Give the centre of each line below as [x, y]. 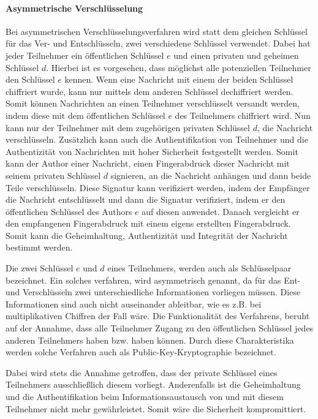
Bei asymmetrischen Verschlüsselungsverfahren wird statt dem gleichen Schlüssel [157, 31]
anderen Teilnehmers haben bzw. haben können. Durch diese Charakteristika [150, 340]
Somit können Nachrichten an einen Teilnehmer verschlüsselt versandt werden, [153, 103]
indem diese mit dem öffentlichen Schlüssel [85, 115]
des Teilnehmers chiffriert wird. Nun [243, 115]
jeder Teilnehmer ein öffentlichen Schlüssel [85, 55]
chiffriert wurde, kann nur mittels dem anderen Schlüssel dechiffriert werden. [150, 91]
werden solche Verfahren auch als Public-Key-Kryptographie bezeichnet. [141, 352]
